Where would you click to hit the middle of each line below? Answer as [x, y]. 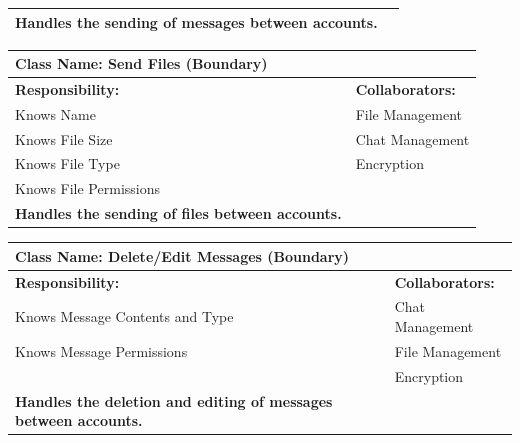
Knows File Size [64, 138]
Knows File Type [67, 163]
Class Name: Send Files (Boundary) [141, 63]
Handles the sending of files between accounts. [178, 213]
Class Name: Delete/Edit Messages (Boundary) [182, 255]
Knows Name [55, 113]
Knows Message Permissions [101, 350]
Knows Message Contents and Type [124, 316]
